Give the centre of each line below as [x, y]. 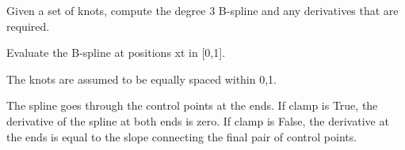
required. [28, 26]
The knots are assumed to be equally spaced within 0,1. [141, 79]
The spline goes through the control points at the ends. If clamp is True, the [192, 105]
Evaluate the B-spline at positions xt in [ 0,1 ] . [116, 52]
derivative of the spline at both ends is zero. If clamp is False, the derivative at [198, 120]
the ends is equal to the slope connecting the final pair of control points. [182, 136]
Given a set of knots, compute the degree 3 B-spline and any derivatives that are [202, 10]
